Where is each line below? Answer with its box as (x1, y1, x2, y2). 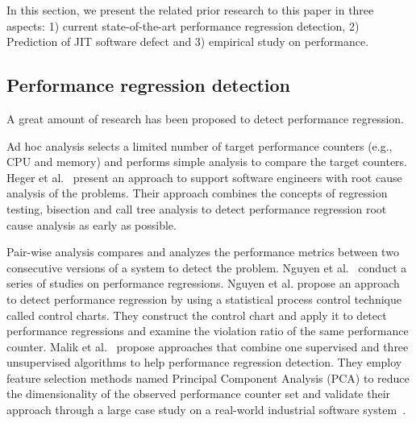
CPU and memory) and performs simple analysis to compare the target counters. (6, 153, 408, 170)
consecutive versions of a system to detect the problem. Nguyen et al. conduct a (6, 259, 407, 276)
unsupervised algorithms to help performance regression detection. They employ (6, 354, 402, 371)
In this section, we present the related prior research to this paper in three (6, 2, 374, 18)
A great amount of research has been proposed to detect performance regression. (6, 110, 404, 126)
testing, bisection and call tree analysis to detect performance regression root (6, 200, 387, 217)
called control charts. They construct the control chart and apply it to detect (6, 306, 387, 323)
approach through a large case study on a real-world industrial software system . (6, 401, 406, 418)
